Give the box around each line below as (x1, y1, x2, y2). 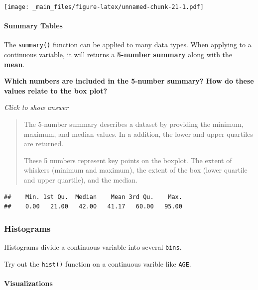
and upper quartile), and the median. (23, 175, 137, 185)
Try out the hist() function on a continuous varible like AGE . (4, 258, 191, 269)
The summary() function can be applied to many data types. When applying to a (4, 39, 252, 50)
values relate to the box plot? (4, 85, 108, 96)
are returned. (23, 138, 64, 149)
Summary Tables (4, 20, 63, 31)
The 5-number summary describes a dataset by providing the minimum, (23, 119, 244, 129)
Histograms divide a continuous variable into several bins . (4, 242, 182, 252)
